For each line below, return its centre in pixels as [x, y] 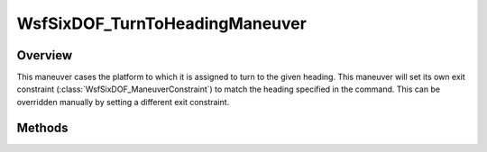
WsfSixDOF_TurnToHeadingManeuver [161, 23]
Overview [45, 55]
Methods [42, 127]
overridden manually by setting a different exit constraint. [123, 102]
